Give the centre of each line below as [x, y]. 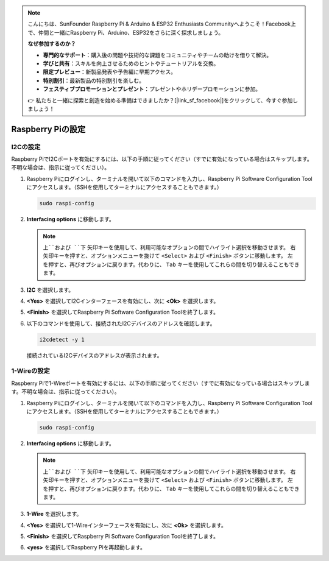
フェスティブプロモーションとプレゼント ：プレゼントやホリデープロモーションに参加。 [152, 89]
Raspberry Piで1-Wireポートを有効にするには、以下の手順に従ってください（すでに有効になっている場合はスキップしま [161, 383]
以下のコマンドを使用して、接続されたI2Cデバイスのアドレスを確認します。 [121, 323]
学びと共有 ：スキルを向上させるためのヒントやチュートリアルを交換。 [131, 63]
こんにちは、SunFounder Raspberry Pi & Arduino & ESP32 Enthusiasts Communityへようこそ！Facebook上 [162, 24]
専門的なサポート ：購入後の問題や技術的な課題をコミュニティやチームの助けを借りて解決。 [157, 55]
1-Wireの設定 [30, 371]
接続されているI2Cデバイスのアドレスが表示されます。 [94, 355]
